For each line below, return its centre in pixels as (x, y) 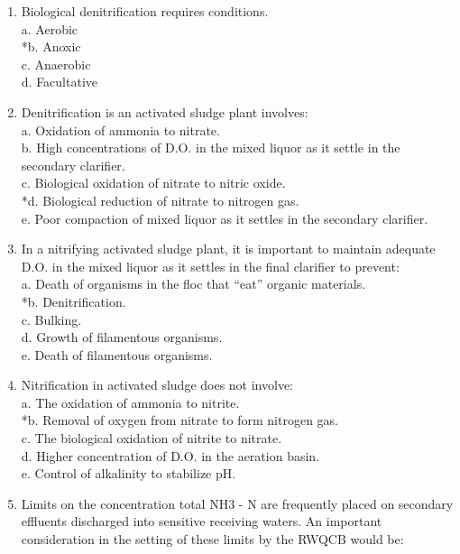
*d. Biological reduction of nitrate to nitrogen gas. (160, 200)
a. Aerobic (50, 28)
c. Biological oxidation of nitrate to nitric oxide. (153, 183)
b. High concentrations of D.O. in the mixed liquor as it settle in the (211, 148)
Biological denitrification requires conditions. (145, 11)
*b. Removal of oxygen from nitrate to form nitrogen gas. (179, 420)
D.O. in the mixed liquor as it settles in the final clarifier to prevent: (210, 266)
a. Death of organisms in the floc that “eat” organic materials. (193, 284)
